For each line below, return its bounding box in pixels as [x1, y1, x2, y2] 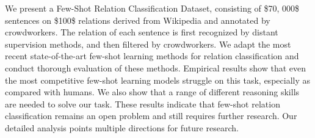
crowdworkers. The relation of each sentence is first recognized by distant [5, 26, 278, 38]
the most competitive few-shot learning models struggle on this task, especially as [5, 73, 310, 86]
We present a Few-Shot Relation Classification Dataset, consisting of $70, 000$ [5, 2, 300, 14]
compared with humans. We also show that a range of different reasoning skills [5, 85, 300, 98]
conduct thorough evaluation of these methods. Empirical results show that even [5, 61, 306, 74]
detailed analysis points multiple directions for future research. [5, 121, 239, 134]
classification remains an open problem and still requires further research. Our [5, 109, 297, 122]
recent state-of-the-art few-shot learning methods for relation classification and [5, 49, 299, 62]
